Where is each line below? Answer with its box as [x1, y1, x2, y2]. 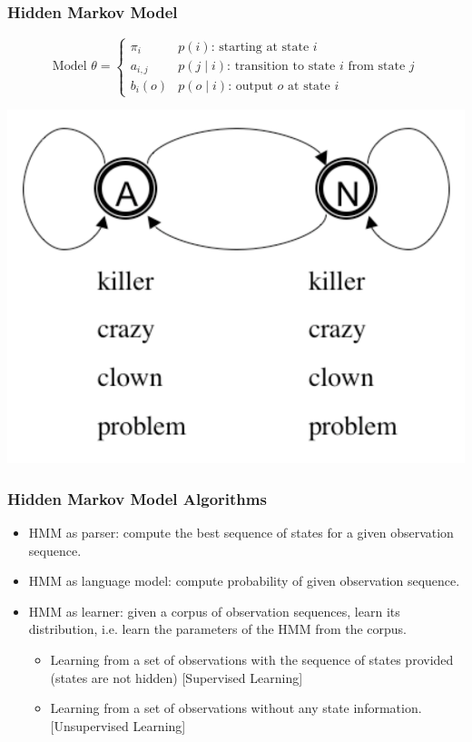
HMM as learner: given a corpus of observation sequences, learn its [28, 601, 400, 620]
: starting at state [211, 40, 310, 54]
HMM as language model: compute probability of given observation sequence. [28, 571, 460, 590]
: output [228, 80, 273, 94]
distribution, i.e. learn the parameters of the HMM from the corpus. [28, 619, 408, 638]
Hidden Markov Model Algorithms [7, 487, 267, 510]
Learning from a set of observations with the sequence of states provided [50, 650, 454, 668]
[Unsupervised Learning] [50, 716, 186, 735]
